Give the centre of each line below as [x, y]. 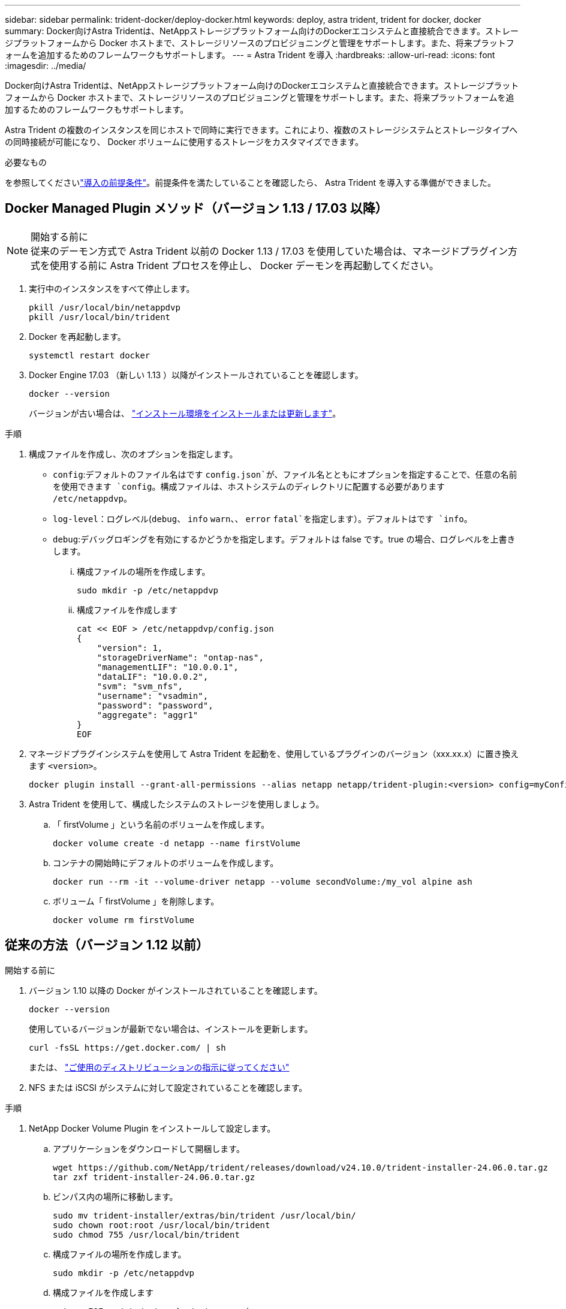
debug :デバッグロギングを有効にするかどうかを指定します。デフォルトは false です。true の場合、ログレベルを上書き [284, 539]
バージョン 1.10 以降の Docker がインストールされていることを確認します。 [176, 990]
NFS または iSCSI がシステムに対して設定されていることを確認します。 [168, 1087]
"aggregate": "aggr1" [147, 715]
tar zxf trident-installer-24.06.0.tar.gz [154, 1177]
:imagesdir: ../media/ [46, 66]
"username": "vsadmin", [153, 696]
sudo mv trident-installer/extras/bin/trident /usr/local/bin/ [204, 1215]
